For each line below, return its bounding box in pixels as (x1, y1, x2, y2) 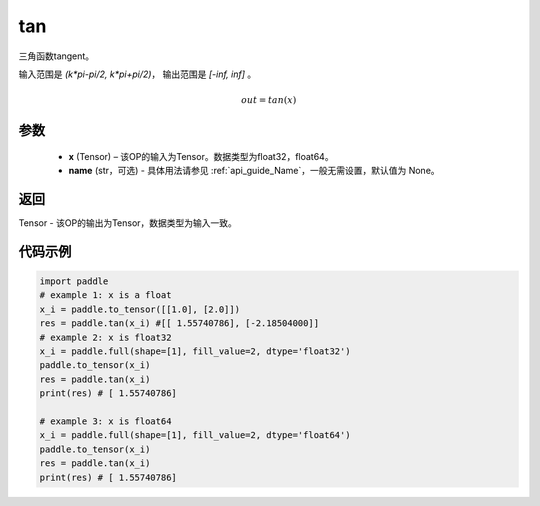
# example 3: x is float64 (39, 415, 172, 427)
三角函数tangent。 (18, 50, 95, 62)
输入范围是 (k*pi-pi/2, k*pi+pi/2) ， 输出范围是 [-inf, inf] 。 (18, 68, 257, 80)
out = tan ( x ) (241, 95, 297, 106)
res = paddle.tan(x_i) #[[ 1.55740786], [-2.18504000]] (39, 318, 320, 329)
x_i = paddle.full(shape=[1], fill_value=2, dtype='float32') (39, 345, 351, 357)
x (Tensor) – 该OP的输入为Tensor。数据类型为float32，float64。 (68, 150, 334, 162)
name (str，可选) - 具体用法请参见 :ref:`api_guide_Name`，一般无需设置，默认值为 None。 (68, 165, 440, 177)
